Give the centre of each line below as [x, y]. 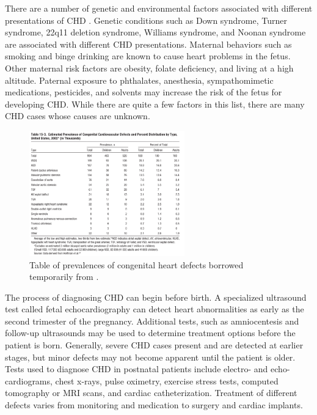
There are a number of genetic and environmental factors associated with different [159, 8]
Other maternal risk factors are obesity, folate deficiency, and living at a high [149, 68]
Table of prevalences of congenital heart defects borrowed [137, 264]
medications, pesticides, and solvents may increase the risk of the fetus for [144, 92]
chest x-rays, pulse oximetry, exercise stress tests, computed [167, 380]
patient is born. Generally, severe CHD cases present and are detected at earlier [154, 345]
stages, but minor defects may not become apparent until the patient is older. [150, 357]
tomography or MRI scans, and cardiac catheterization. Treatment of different [151, 393]
